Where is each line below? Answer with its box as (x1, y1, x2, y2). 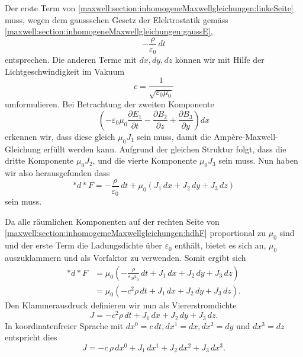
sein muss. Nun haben (218, 154, 298, 167)
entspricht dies (5, 331, 57, 343)
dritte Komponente (5, 154, 74, 167)
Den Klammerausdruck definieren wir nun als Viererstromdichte (5, 298, 237, 311)
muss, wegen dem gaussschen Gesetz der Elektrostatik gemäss (5, 13, 228, 26)
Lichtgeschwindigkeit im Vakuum (5, 65, 125, 77)
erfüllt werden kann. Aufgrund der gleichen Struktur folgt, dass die (43, 142, 286, 155)
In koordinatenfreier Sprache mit (5, 319, 124, 332)
